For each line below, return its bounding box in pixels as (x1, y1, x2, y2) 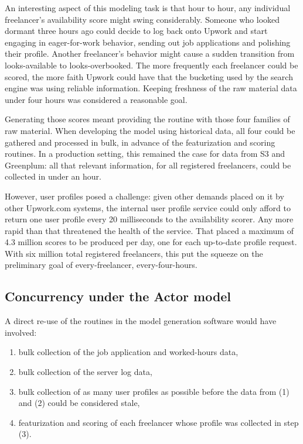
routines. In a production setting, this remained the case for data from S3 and (5, 147, 285, 160)
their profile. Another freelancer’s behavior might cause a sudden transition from (5, 47, 295, 60)
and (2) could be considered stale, (18, 397, 140, 409)
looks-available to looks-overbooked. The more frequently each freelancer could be (5, 58, 298, 71)
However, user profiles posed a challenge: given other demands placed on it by (5, 190, 284, 202)
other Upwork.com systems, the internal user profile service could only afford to (5, 201, 291, 214)
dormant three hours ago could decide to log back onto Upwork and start (5, 25, 268, 37)
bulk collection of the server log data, (18, 366, 152, 378)
